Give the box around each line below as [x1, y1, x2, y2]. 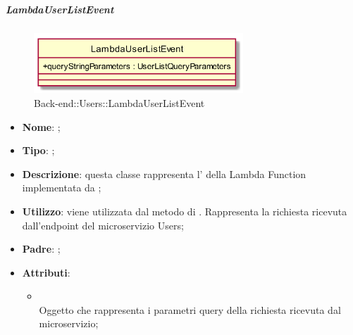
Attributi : [22, 265, 70, 279]
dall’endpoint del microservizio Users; [22, 217, 184, 232]
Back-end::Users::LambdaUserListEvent [34, 95, 205, 110]
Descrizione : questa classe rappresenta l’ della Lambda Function [22, 166, 306, 181]
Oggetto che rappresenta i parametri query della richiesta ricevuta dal [39, 302, 341, 317]
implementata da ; [22, 180, 101, 195]
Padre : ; [22, 241, 61, 256]
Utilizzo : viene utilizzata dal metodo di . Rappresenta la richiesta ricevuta [22, 203, 347, 218]
